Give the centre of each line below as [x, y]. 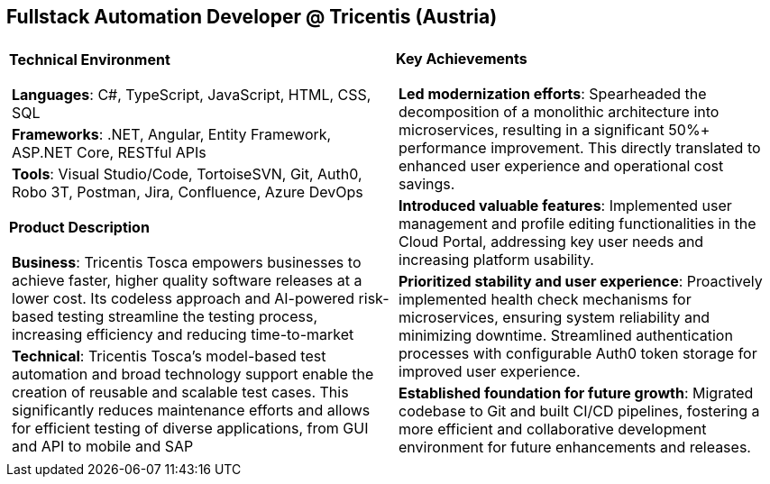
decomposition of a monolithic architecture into [559, 112]
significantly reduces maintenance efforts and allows [191, 411]
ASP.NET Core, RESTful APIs [109, 153]
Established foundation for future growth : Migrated [576, 393]
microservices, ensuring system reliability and [555, 318]
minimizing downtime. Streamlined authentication [566, 336]
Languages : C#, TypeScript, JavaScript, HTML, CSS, [192, 95]
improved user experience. [490, 372]
